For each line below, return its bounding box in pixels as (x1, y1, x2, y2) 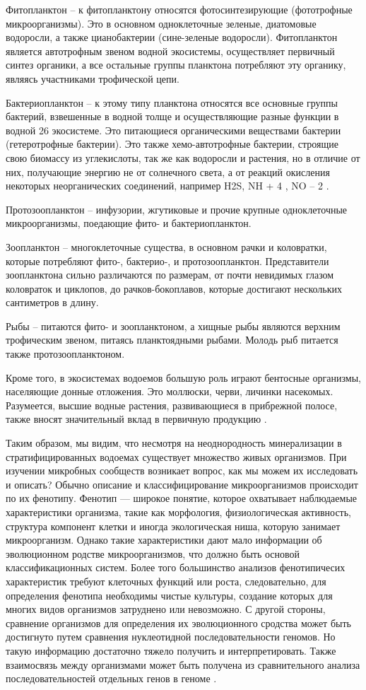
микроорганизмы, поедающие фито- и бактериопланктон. (6, 216, 252, 230)
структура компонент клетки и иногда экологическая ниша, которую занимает (6, 518, 341, 533)
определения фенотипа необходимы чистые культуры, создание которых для (6, 587, 333, 602)
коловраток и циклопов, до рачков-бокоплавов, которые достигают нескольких (6, 281, 343, 296)
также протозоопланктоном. (6, 346, 125, 361)
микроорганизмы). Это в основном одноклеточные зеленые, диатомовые (6, 16, 317, 30)
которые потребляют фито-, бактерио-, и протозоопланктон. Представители (6, 253, 329, 268)
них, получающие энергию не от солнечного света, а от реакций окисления (6, 164, 330, 179)
